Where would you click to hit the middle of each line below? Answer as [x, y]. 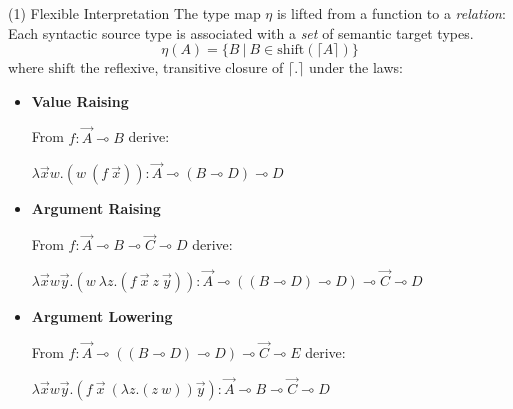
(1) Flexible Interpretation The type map [134, 13]
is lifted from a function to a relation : [391, 13]
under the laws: [356, 67]
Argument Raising [96, 208]
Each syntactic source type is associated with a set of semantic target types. [241, 32]
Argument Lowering [102, 316]
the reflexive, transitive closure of [182, 67]
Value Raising [80, 100]
